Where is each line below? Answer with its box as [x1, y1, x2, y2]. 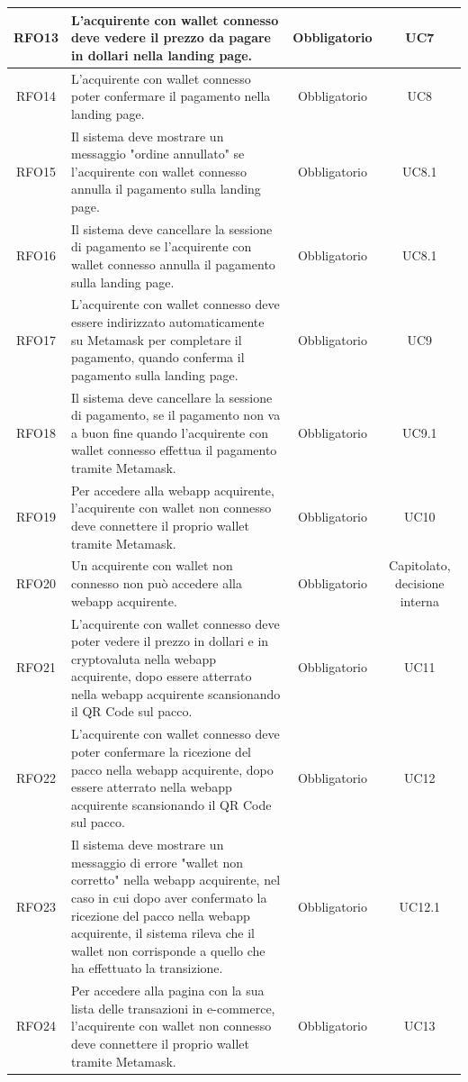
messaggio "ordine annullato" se [70, 144, 245, 163]
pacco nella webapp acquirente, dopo [70, 759, 274, 778]
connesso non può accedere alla [70, 574, 242, 593]
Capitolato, [389, 556, 451, 575]
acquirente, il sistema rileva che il [70, 923, 255, 942]
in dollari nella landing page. [70, 45, 253, 64]
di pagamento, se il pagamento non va [70, 405, 281, 424]
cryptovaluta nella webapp [70, 649, 217, 668]
